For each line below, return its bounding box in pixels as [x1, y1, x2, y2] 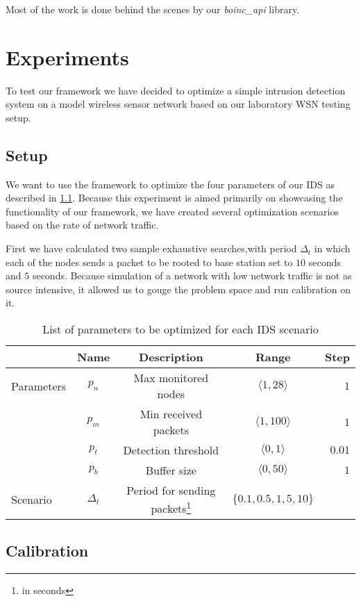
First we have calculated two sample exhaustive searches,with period [6, 241, 297, 256]
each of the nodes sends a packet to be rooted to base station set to [6, 254, 293, 269]
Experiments [6, 42, 129, 71]
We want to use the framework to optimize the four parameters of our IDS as [6, 176, 335, 191]
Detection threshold [123, 442, 219, 459]
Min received [140, 406, 203, 422]
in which [314, 241, 351, 256]
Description [139, 349, 203, 365]
